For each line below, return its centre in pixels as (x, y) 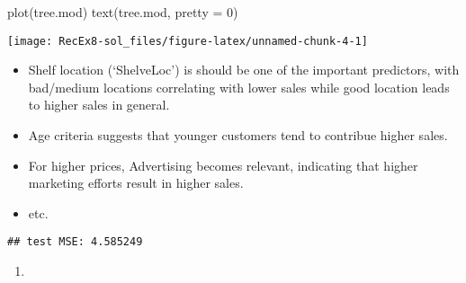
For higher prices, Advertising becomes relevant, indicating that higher (223, 165)
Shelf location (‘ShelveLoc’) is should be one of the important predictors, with (244, 70)
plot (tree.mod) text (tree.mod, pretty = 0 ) (123, 12)
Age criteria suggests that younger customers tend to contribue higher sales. (238, 135)
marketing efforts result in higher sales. (136, 183)
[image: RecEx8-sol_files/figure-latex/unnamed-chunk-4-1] (188, 41)
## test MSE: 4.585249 (75, 242)
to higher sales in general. (99, 105)
